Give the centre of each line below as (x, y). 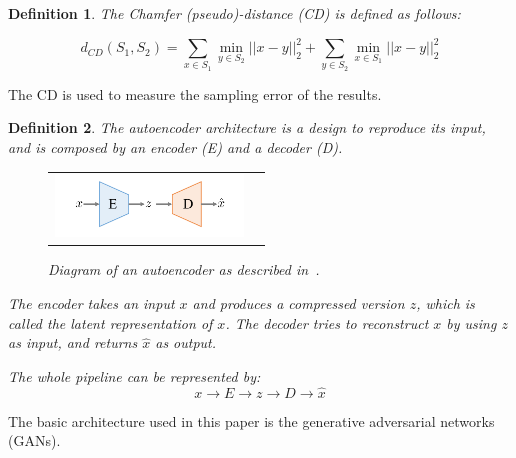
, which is (445, 303)
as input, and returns (73, 342)
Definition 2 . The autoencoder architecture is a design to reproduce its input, (247, 127)
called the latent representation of (110, 322)
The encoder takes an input (91, 303)
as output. (186, 342)
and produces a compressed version (298, 303)
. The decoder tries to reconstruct (327, 322)
